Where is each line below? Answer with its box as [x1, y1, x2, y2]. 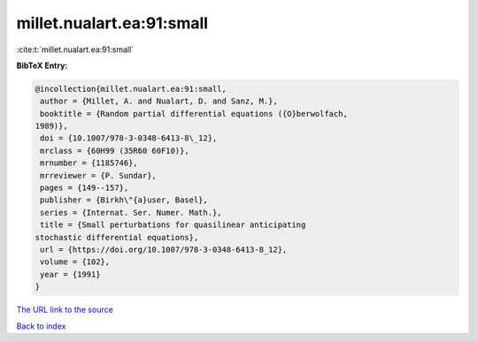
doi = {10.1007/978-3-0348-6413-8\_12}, [40, 133, 218, 143]
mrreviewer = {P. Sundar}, [40, 170, 157, 180]
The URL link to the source [16, 305, 114, 315]
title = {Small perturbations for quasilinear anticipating [40, 220, 306, 230]
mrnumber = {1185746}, [40, 158, 139, 168]
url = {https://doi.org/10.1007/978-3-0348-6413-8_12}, [40, 245, 288, 254]
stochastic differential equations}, [35, 232, 199, 242]
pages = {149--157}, [40, 183, 129, 193]
